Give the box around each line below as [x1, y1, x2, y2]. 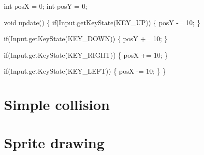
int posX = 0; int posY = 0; [4, 1, 87, 11]
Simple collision [4, 94, 110, 114]
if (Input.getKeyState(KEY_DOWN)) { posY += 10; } [4, 33, 168, 44]
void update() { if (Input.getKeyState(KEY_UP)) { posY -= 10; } [4, 17, 201, 27]
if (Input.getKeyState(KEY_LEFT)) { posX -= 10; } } [4, 66, 166, 76]
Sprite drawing [4, 132, 105, 152]
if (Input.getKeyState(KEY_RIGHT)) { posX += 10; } [4, 49, 168, 60]
